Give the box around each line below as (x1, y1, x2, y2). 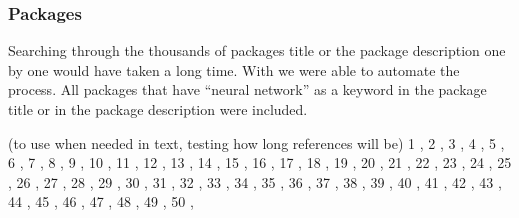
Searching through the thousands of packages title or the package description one (8, 40, 506, 61)
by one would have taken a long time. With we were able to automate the (8, 59, 460, 80)
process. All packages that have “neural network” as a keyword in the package (8, 79, 487, 100)
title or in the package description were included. (8, 99, 308, 119)
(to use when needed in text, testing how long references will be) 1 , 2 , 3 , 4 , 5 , (8, 132, 505, 153)
